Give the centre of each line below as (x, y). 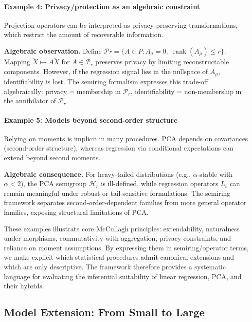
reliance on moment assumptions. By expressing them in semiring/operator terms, (126, 247)
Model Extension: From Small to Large (104, 312)
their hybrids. (24, 286)
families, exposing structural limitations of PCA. (76, 212)
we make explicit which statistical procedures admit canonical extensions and (119, 257)
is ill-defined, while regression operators (160, 183)
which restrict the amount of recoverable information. (84, 34)
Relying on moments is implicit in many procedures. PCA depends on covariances (126, 138)
